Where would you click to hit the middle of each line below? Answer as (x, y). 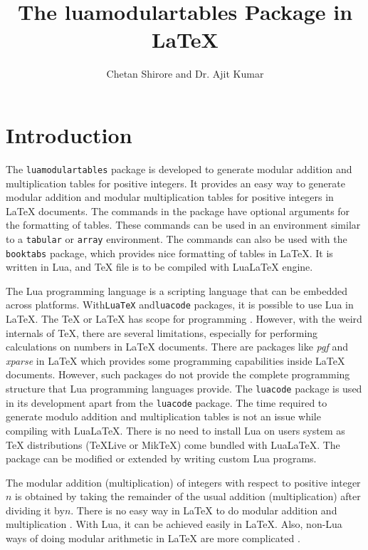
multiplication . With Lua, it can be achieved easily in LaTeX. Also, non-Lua (174, 524)
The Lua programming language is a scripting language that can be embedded (177, 290)
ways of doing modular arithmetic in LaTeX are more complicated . (153, 538)
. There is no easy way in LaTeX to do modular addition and (204, 510)
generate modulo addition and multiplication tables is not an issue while (163, 416)
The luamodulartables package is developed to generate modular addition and (179, 168)
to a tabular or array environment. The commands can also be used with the (177, 238)
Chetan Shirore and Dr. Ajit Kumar (185, 74)
